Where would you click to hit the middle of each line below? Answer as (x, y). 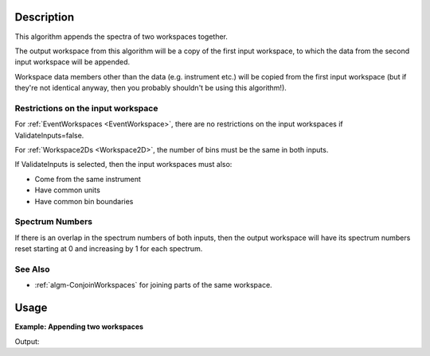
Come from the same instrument (88, 179)
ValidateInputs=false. (49, 135)
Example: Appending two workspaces (79, 327)
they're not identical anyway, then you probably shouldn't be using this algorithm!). (150, 88)
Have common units (68, 190)
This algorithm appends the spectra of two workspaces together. (121, 37)
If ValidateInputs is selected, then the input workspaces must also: (123, 164)
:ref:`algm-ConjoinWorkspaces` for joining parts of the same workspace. (153, 285)
